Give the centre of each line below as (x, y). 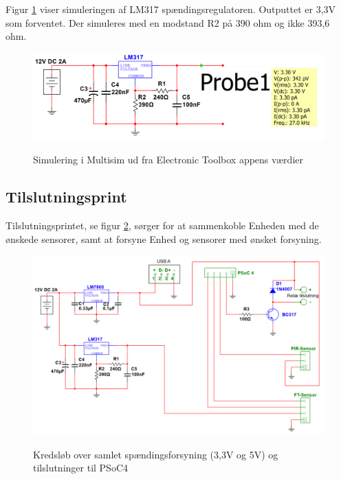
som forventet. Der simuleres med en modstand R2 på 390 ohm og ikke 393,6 (168, 22)
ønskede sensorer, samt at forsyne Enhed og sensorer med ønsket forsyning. (164, 238)
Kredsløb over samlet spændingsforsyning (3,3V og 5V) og (156, 454)
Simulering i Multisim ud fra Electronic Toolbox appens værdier (168, 160)
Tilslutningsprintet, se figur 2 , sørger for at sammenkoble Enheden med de (162, 225)
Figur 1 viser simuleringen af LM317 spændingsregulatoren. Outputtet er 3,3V (171, 9)
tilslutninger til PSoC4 (81, 468)
